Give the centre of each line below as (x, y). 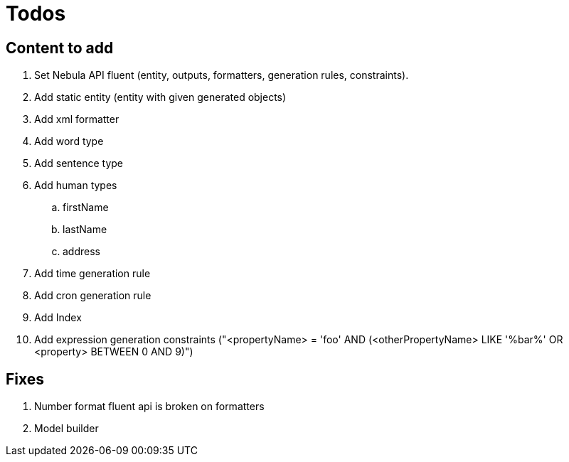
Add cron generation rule (93, 296)
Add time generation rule (92, 274)
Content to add (60, 48)
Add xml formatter (77, 119)
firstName (86, 208)
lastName (85, 230)
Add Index (58, 318)
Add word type (69, 141)
